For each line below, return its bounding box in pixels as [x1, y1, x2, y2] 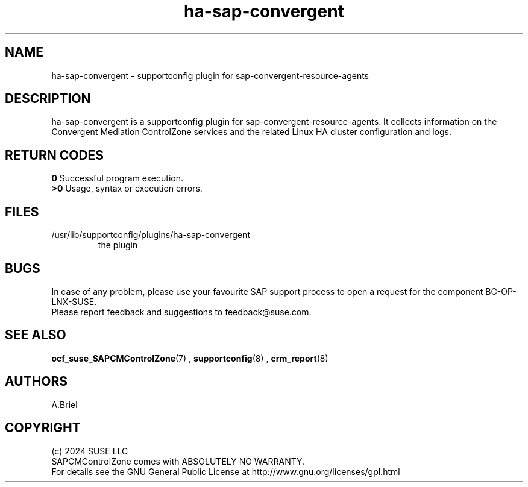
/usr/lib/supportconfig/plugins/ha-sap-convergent [51, 230, 250, 240]
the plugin [98, 240, 138, 251]
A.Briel [51, 399, 78, 410]
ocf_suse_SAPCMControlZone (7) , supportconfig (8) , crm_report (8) [51, 353, 328, 363]
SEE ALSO [5, 327, 66, 343]
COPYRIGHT [5, 420, 81, 436]
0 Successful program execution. [51, 173, 183, 184]
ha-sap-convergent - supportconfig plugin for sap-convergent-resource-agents [51, 70, 369, 81]
